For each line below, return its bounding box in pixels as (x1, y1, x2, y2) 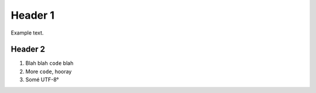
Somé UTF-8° (25, 76, 59, 83)
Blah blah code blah (25, 60, 74, 67)
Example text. (11, 29, 44, 36)
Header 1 (11, 9, 55, 22)
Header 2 (11, 44, 46, 54)
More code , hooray (25, 68, 72, 75)
